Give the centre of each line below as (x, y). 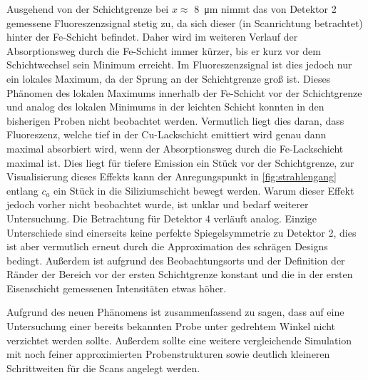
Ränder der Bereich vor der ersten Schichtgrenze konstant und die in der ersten (180, 274)
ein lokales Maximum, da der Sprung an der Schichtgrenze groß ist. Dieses (169, 78)
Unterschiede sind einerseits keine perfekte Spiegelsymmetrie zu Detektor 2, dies (182, 232)
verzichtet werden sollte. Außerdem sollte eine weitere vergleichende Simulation (179, 340)
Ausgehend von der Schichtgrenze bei (88, 9)
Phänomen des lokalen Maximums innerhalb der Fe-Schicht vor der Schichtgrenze (184, 92)
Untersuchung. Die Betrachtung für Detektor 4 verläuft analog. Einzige (162, 218)
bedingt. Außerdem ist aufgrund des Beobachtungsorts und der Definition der (176, 260)
